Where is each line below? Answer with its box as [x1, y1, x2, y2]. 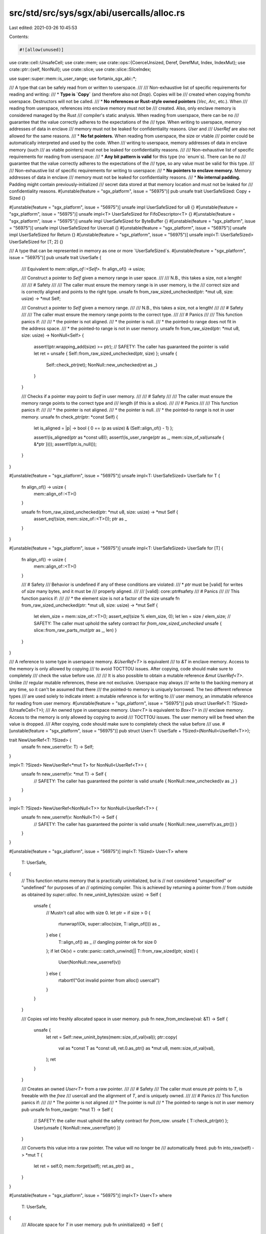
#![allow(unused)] [19, 47, 64, 52]
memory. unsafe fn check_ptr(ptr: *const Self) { [21, 414, 118, 420]
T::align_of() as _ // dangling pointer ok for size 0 [58, 939, 157, 945]
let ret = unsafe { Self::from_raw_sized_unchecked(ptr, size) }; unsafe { [33, 350, 177, 356]
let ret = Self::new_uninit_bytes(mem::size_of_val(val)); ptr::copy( [46, 1034, 177, 1040]
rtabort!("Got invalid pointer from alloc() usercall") [58, 977, 160, 983]
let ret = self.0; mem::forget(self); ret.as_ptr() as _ [33, 1163, 134, 1169]
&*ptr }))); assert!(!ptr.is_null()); [33, 441, 97, 447]
